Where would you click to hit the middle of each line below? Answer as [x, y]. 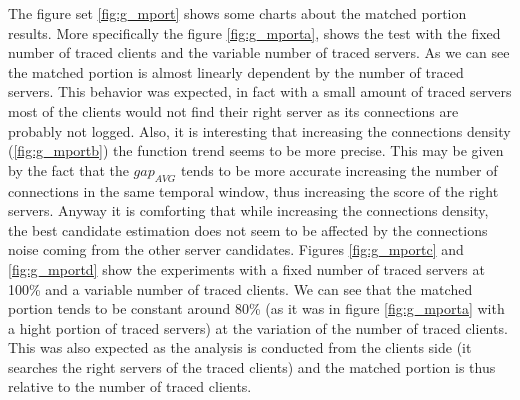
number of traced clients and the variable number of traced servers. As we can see [259, 52]
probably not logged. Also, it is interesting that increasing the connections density [259, 130]
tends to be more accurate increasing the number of [339, 169]
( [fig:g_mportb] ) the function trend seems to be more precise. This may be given [256, 150]
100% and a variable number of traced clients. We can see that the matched [240, 288]
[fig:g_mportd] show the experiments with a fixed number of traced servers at [246, 268]
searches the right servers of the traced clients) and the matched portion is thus [252, 366]
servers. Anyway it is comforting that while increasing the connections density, [248, 210]
